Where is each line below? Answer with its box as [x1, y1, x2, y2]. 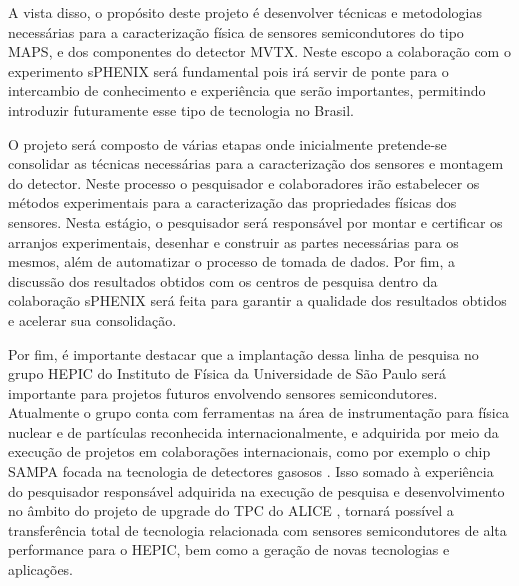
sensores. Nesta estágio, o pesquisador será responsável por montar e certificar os [8, 211, 503, 232]
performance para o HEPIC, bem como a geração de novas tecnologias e [8, 539, 450, 560]
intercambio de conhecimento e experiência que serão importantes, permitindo [8, 80, 486, 101]
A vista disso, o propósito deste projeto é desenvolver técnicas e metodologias [8, 2, 482, 22]
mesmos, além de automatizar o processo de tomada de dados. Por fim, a [8, 251, 456, 272]
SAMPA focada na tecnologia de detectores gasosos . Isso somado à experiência [8, 461, 494, 482]
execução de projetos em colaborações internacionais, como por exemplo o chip [8, 441, 491, 462]
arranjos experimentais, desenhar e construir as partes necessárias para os [8, 231, 459, 252]
